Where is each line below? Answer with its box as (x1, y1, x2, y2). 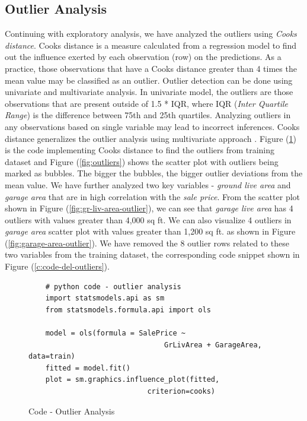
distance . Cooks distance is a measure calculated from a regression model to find (5, 39, 297, 51)
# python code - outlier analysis (45, 282, 181, 291)
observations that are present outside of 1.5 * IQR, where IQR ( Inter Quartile (5, 97, 289, 109)
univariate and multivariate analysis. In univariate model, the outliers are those (5, 86, 293, 98)
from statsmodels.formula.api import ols (45, 305, 211, 314)
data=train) (28, 352, 75, 361)
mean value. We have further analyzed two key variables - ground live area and (5, 178, 291, 191)
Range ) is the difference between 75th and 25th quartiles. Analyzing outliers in (5, 109, 291, 121)
